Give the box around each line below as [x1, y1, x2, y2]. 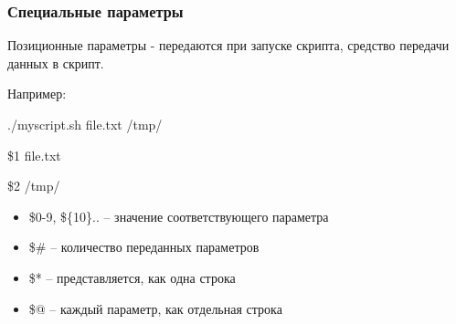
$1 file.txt [7, 145, 61, 164]
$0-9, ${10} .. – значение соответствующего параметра [28, 206, 329, 225]
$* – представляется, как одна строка [28, 267, 236, 287]
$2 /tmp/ [7, 176, 60, 195]
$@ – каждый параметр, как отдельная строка [28, 298, 282, 318]
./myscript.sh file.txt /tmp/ [7, 115, 163, 133]
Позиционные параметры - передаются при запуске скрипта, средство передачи [7, 36, 450, 55]
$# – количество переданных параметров [28, 237, 260, 256]
